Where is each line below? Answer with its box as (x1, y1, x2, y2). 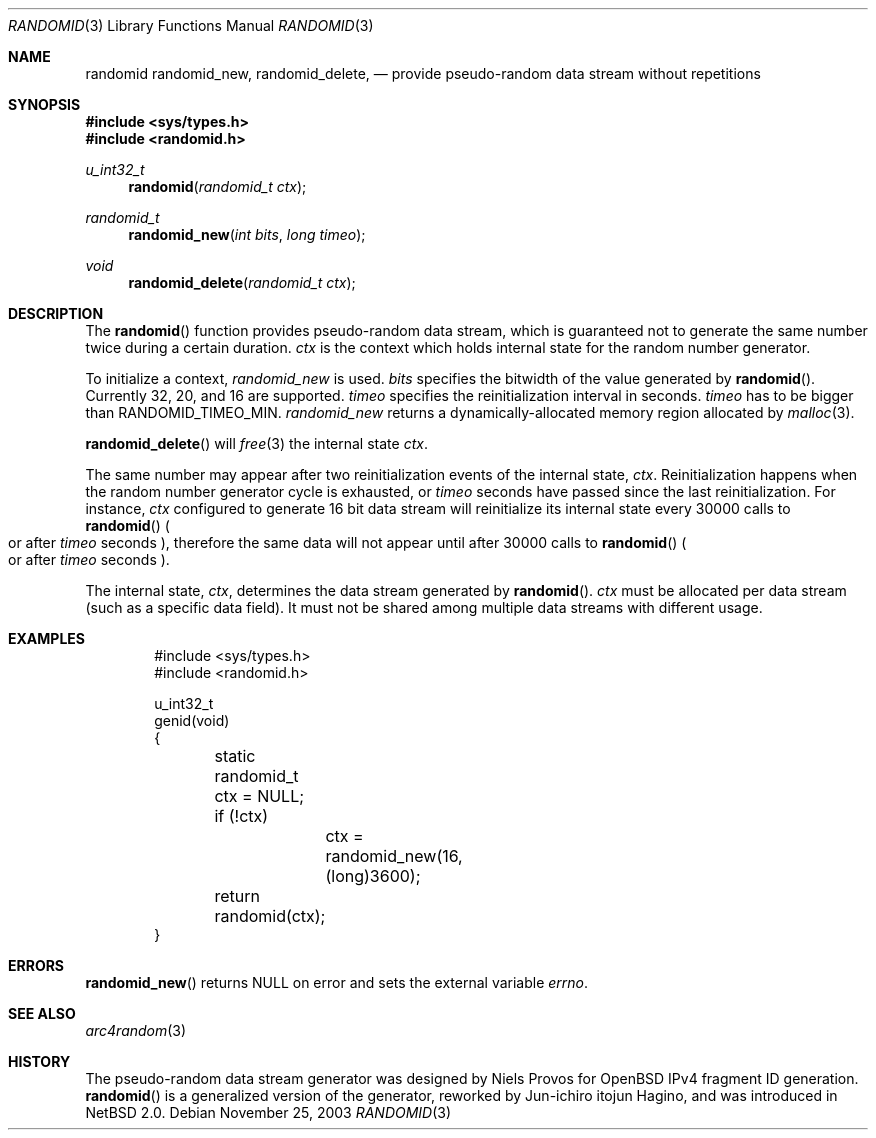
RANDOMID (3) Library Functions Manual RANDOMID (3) (8, 17, 374, 34)
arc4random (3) (85, 1022, 187, 1039)
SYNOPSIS (8, 96, 81, 113)
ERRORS (8, 957, 65, 974)
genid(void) (154, 712, 230, 729)
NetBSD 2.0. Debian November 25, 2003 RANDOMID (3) (85, 1104, 452, 1121)
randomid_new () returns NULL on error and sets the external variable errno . (85, 974, 589, 991)
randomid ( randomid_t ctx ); (128, 178, 307, 195)
